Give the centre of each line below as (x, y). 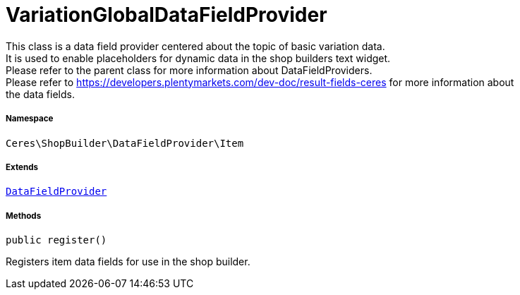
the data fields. (40, 94)
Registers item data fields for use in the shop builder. (128, 262)
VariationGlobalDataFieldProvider (167, 15)
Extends (22, 167)
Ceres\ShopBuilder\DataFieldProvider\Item (125, 143)
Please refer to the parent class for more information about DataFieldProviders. (189, 70)
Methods (24, 216)
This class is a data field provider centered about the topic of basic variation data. (195, 46)
